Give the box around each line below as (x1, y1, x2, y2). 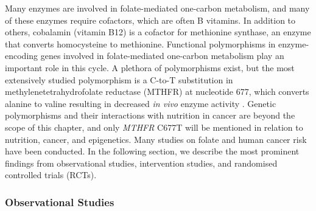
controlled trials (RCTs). (5, 168, 97, 181)
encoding (5, 49, 38, 62)
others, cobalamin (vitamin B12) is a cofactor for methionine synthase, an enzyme (5, 26, 311, 38)
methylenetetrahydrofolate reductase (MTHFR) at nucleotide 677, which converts (5, 85, 309, 98)
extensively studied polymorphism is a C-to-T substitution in (5, 73, 233, 86)
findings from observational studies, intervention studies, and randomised (5, 156, 278, 169)
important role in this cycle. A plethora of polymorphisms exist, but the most (5, 61, 295, 74)
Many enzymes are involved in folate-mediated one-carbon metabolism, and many (5, 2, 310, 14)
